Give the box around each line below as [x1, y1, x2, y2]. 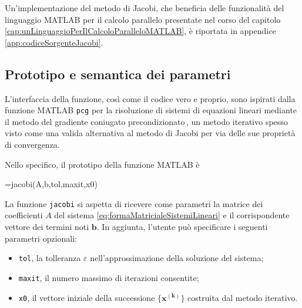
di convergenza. [5, 138, 60, 151]
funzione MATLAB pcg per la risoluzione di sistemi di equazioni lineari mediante [5, 104, 297, 116]
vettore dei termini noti [5, 221, 89, 233]
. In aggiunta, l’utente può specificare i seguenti [96, 221, 268, 233]
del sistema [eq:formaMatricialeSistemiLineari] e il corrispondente [54, 209, 290, 221]
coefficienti [5, 209, 43, 221]
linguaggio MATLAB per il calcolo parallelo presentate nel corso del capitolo [5, 13, 281, 25]
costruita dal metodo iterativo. [187, 291, 298, 303]
